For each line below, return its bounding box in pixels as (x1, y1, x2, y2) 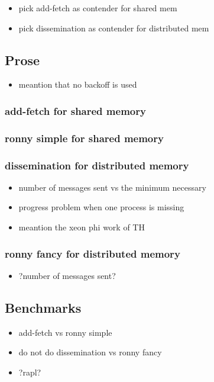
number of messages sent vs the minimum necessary (18, 181, 206, 193)
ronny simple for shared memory (5, 130, 164, 145)
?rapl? (18, 365, 41, 378)
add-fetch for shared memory (5, 103, 146, 118)
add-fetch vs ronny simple (18, 326, 112, 338)
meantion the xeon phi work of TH (18, 221, 145, 233)
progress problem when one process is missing (18, 201, 184, 213)
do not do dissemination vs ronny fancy (18, 346, 162, 358)
